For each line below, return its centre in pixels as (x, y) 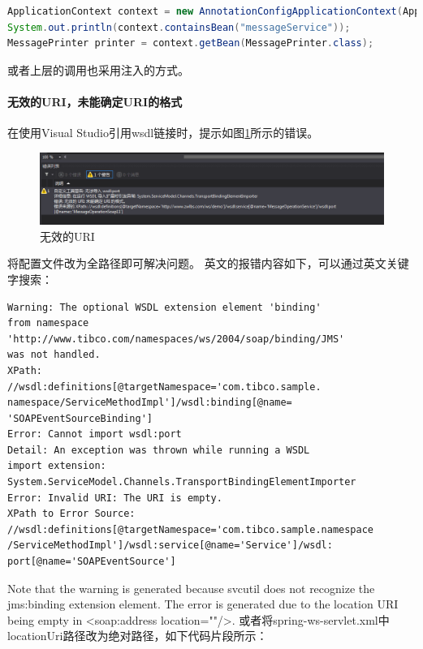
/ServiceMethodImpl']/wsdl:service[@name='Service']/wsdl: (170, 546)
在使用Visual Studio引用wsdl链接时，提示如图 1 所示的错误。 (163, 133)
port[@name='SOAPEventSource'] (92, 562)
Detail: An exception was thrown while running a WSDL (159, 450)
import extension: (57, 466)
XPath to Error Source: (71, 514)
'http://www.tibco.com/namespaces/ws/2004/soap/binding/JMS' (176, 339)
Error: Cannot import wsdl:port (95, 434)
